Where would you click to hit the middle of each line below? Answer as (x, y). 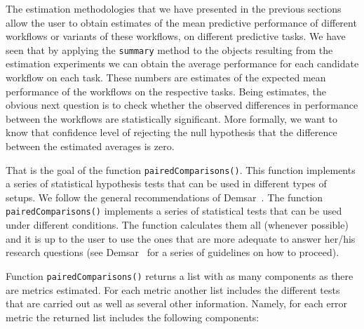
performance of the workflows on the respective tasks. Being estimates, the (166, 91)
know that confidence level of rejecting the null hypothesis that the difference (171, 132)
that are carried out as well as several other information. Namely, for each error (177, 303)
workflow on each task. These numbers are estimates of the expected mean (166, 78)
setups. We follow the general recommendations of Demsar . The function (164, 197)
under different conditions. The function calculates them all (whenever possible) (177, 225)
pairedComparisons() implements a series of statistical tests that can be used (174, 211)
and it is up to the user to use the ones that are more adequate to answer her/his (181, 238)
